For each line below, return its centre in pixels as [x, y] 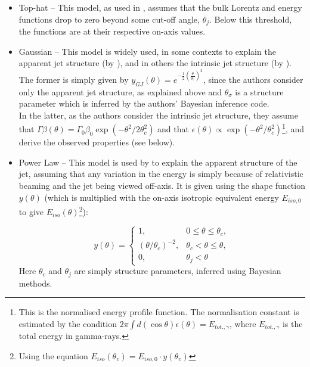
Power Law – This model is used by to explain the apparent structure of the [158, 162]
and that [173, 129]
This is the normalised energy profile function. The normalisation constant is [159, 312]
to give [31, 211]
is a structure [259, 91]
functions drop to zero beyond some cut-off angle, [109, 19]
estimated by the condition [68, 323]
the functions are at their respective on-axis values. [112, 31]
